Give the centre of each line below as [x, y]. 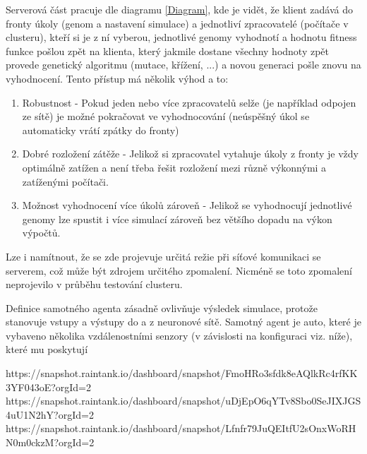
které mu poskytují [47, 349]
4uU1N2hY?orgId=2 [50, 414]
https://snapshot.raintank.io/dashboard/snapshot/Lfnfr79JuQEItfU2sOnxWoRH [181, 428]
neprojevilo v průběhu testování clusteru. [94, 284]
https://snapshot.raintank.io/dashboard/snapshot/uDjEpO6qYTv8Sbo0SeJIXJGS [183, 401]
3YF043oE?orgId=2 [49, 387]
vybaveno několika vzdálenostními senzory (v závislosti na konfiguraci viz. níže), [179, 335]
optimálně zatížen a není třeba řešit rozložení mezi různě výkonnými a [174, 167]
